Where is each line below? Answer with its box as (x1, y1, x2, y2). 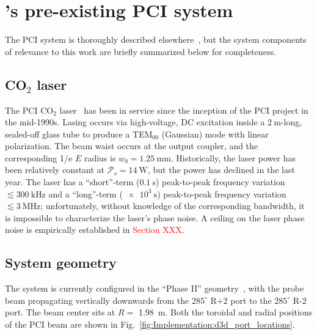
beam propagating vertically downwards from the (5, 293, 189, 306)
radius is (84, 151, 116, 164)
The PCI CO (5, 103, 54, 116)
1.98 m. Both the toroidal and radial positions (138, 306, 313, 318)
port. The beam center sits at (5, 306, 115, 318)
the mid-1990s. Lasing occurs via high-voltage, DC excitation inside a (5, 116, 265, 128)
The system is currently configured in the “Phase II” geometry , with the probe (5, 282, 304, 295)
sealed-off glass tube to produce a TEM (5, 127, 153, 140)
